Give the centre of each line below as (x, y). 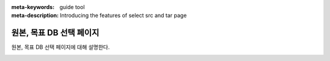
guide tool (72, 7)
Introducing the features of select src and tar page (123, 16)
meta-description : (35, 16)
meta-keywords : (33, 7)
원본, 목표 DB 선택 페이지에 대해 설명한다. (61, 47)
